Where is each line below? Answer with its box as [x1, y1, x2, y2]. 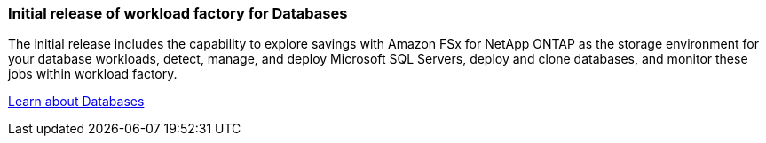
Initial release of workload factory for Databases [8, 4, 348, 22]
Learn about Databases [8, 94, 145, 109]
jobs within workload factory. [8, 66, 178, 82]
